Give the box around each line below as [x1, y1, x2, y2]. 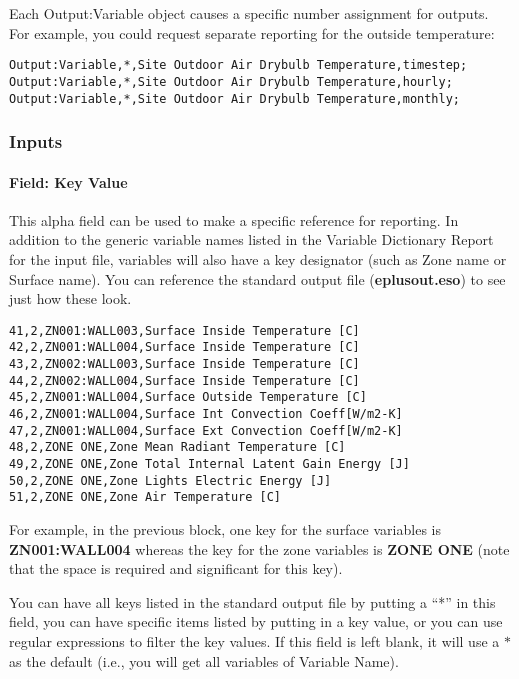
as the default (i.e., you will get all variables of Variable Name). [9, 650, 399, 671]
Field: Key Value [9, 171, 128, 192]
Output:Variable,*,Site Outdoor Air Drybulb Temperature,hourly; [9, 74, 453, 89]
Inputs [9, 129, 63, 154]
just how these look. [9, 288, 132, 309]
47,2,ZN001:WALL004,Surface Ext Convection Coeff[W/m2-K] [9, 423, 403, 438]
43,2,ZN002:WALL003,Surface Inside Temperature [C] [9, 357, 360, 372]
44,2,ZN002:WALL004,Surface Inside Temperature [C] [9, 373, 360, 388]
